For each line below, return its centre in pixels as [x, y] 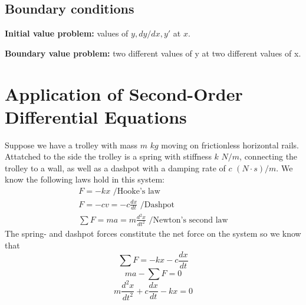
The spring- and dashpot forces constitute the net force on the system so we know [153, 233]
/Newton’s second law [188, 220]
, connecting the [269, 156]
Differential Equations [96, 116]
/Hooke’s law [136, 192]
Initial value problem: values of [67, 33]
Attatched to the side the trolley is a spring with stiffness [108, 156]
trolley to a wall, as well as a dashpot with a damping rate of [115, 168]
